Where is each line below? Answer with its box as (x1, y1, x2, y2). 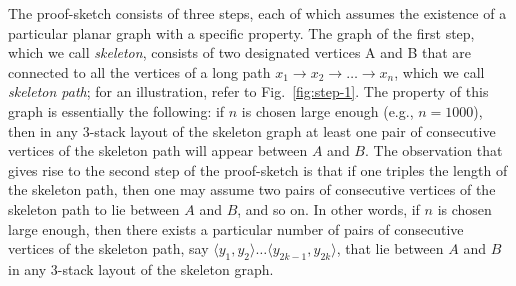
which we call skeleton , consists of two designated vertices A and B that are (8, 42, 472, 63)
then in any (8, 120, 79, 141)
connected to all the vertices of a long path (8, 61, 271, 82)
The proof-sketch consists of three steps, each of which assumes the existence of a (8, 3, 507, 23)
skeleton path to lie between (8, 198, 180, 219)
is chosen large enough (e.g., (241, 100, 414, 121)
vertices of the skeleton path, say (8, 238, 209, 259)
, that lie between (336, 238, 444, 259)
